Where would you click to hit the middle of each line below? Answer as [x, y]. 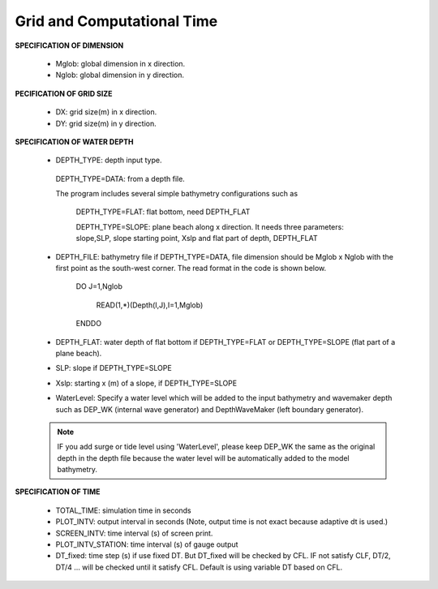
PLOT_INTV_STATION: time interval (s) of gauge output [147, 544]
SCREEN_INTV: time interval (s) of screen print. [134, 533]
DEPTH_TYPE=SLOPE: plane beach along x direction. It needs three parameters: [210, 226]
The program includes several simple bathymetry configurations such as [177, 194]
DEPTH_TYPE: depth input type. [109, 160]
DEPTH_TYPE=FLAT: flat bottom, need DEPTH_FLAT [163, 212]
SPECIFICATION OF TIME [58, 492]
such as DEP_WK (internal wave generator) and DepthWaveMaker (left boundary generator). [210, 409]
